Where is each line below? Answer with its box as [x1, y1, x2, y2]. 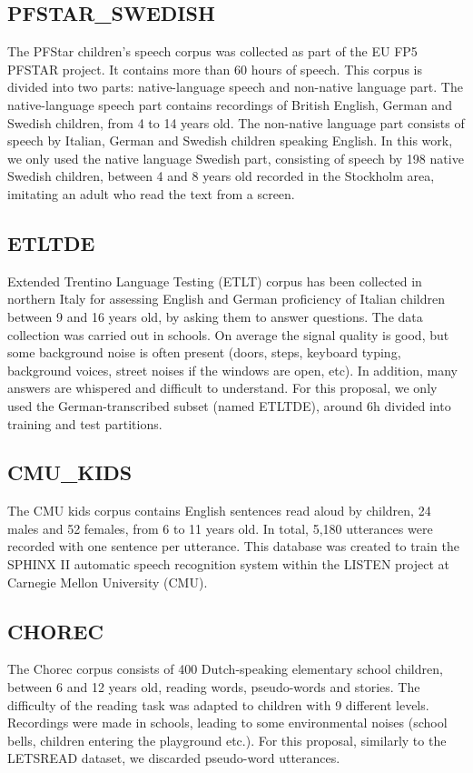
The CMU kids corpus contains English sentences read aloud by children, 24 [7, 501, 431, 520]
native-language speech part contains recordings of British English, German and [7, 95, 452, 114]
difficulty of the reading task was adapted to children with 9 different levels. [7, 695, 429, 714]
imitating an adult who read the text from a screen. [7, 184, 295, 203]
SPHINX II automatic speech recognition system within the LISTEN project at [7, 555, 449, 574]
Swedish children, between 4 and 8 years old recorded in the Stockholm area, [7, 166, 435, 186]
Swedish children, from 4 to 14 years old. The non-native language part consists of [7, 113, 465, 132]
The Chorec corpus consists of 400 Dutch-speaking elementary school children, [7, 659, 443, 678]
